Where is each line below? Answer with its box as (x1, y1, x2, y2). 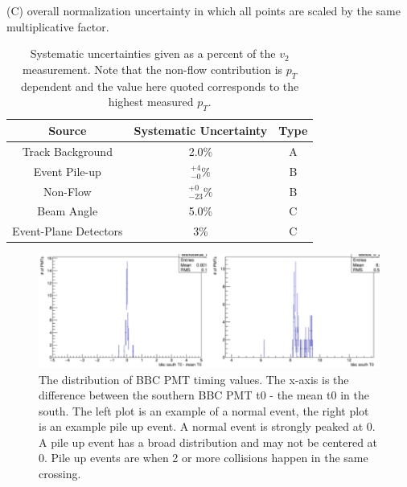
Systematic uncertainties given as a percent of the (30, 45, 276, 62)
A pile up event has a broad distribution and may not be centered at (39, 433, 378, 450)
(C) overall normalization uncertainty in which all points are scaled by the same (6, 2, 401, 18)
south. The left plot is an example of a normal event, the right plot (39, 402, 369, 419)
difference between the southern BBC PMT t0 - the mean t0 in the (39, 387, 369, 403)
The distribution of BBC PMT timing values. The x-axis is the (39, 370, 349, 387)
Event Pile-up (33, 162, 101, 179)
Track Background (22, 142, 113, 159)
